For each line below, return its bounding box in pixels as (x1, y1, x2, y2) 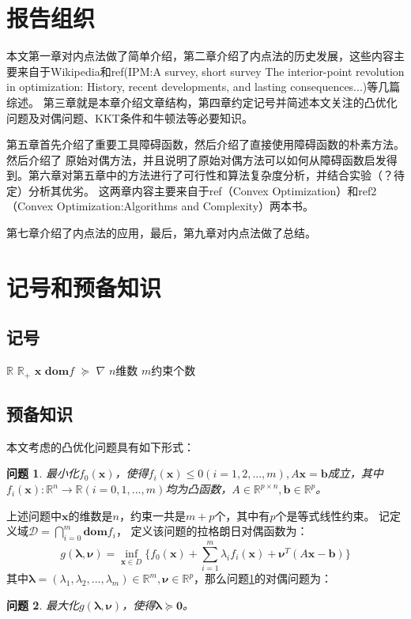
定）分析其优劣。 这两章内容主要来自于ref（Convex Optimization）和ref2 (6, 182, 377, 198)
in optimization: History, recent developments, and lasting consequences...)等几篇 (6, 78, 401, 95)
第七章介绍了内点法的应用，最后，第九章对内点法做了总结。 (6, 225, 316, 241)
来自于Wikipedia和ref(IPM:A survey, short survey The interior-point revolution (17, 62, 405, 79)
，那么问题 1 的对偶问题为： (194, 570, 333, 587)
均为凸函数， (165, 481, 232, 497)
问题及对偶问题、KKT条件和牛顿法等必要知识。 (6, 109, 253, 126)
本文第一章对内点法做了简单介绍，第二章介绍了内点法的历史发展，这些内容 (6, 47, 394, 64)
